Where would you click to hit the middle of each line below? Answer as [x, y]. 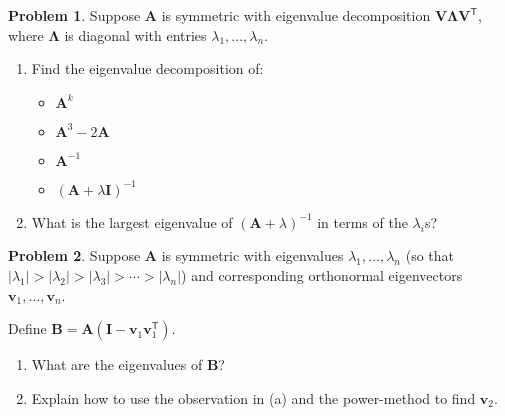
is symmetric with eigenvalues [252, 255]
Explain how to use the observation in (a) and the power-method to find [253, 397]
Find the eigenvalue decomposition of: [147, 68]
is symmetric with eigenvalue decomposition [296, 15]
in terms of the [362, 221]
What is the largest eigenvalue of [132, 221]
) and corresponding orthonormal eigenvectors [322, 274]
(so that [429, 255]
